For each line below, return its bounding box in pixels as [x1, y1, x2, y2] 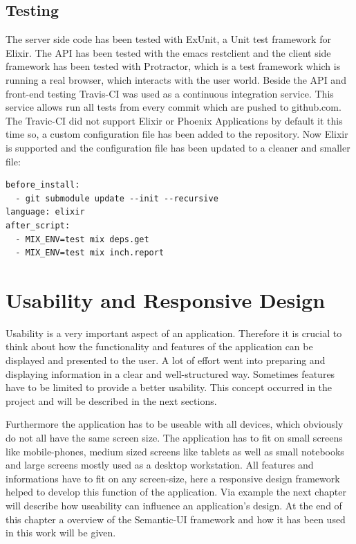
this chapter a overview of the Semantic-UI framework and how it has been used [6, 511, 346, 526]
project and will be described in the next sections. [6, 393, 217, 408]
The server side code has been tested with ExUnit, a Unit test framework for [6, 32, 331, 46]
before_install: [6, 180, 80, 190]
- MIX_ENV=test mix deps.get [15, 234, 149, 244]
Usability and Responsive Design [6, 285, 326, 314]
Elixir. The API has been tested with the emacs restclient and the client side [6, 45, 331, 60]
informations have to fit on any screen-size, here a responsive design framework [6, 471, 340, 485]
